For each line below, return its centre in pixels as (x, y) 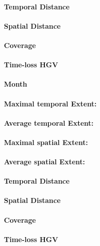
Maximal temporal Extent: (50, 103)
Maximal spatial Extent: (46, 142)
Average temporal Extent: (49, 123)
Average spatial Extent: (45, 162)
